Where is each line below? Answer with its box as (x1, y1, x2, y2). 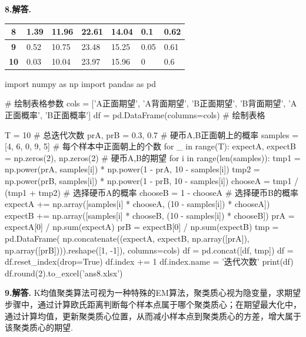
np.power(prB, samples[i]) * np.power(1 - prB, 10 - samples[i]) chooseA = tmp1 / (5, 175, 299, 187)
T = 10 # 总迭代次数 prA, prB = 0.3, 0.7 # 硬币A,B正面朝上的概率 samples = (5, 128, 299, 141)
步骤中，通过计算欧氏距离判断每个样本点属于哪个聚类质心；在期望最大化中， (5, 298, 301, 310)
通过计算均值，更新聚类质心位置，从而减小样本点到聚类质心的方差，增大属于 (5, 309, 301, 322)
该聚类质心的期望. (5, 321, 73, 333)
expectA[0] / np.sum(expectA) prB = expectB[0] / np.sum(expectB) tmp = (5, 221, 279, 233)
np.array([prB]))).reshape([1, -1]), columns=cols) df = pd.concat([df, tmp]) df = (5, 243, 294, 256)
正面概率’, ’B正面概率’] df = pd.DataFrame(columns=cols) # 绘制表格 (5, 109, 265, 121)
